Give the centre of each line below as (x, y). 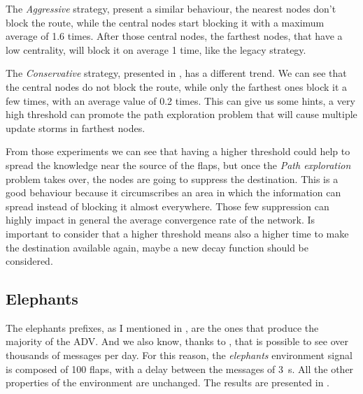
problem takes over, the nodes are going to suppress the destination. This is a (172, 178)
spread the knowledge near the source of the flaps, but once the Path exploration (178, 165)
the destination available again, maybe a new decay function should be (157, 247)
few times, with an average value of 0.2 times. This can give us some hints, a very (180, 100)
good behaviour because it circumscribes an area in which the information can (173, 192)
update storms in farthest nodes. (76, 127)
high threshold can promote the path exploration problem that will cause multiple (181, 114)
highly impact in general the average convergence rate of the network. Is (161, 220)
